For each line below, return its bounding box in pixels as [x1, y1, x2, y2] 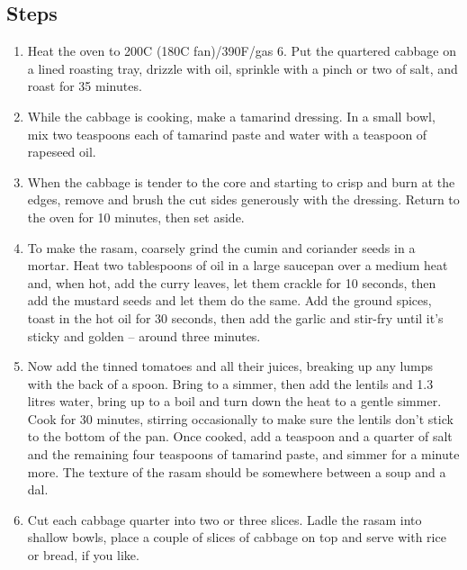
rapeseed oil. [27, 142, 96, 161]
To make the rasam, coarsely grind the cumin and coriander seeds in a [27, 238, 416, 257]
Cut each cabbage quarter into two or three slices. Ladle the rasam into [27, 510, 422, 529]
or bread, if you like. [27, 546, 139, 565]
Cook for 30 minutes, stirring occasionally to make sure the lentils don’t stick [27, 409, 454, 428]
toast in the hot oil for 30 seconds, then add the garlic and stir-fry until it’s [27, 308, 444, 327]
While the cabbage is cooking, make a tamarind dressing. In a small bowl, [27, 106, 436, 125]
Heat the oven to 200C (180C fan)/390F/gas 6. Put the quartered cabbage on [27, 41, 456, 60]
